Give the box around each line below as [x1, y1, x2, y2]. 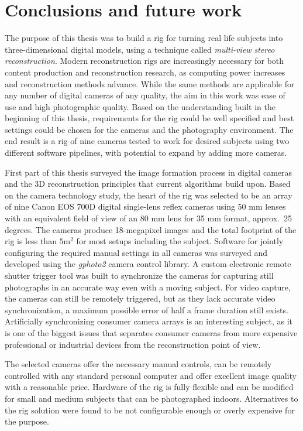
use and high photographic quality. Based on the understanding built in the [5, 100, 276, 112]
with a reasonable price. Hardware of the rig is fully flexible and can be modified [5, 381, 294, 393]
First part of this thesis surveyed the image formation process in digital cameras [5, 166, 292, 178]
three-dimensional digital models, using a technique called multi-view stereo [5, 43, 275, 55]
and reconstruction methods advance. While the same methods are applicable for [5, 77, 295, 90]
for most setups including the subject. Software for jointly [76, 235, 284, 247]
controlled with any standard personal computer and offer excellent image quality [5, 369, 297, 381]
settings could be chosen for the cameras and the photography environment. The [5, 123, 294, 135]
